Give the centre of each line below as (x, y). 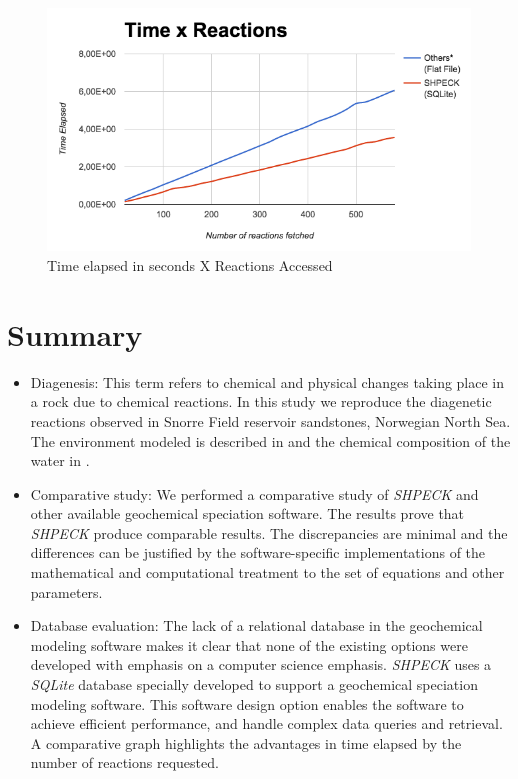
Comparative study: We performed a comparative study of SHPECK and (254, 493)
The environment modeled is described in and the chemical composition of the (270, 440)
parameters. (66, 591)
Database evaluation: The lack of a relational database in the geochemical (256, 625)
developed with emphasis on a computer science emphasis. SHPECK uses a (261, 664)
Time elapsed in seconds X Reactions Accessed (190, 265)
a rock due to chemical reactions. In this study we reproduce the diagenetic (261, 401)
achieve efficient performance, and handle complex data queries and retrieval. (266, 723)
